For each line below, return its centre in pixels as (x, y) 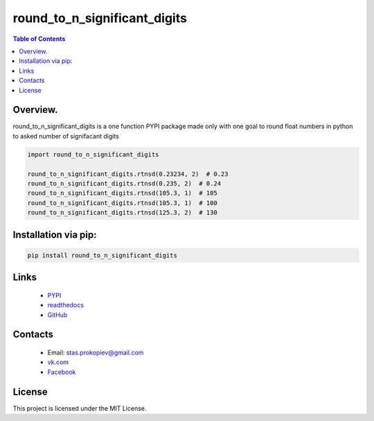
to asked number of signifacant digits (66, 136)
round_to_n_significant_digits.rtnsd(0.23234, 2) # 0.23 (128, 174)
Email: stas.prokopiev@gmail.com (96, 352)
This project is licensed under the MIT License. (80, 408)
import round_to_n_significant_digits (93, 154)
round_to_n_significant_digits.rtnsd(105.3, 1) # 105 (122, 193)
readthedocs (66, 305)
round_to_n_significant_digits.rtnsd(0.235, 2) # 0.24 (124, 183)
